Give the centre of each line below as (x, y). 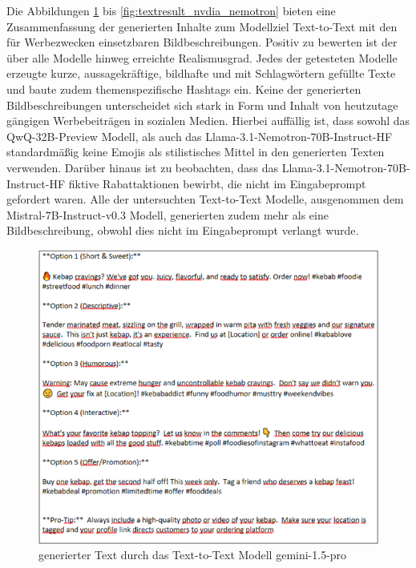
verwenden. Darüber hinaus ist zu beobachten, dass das (143, 167)
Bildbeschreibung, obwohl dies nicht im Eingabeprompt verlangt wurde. (183, 230)
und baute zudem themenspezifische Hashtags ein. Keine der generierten (184, 89)
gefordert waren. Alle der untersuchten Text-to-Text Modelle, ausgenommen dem (205, 199)
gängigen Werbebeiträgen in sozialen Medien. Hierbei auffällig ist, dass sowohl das (208, 121)
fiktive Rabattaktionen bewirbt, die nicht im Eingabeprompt (217, 183)
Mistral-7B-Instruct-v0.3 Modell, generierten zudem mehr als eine (168, 214)
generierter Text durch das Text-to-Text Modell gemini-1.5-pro (193, 555)
